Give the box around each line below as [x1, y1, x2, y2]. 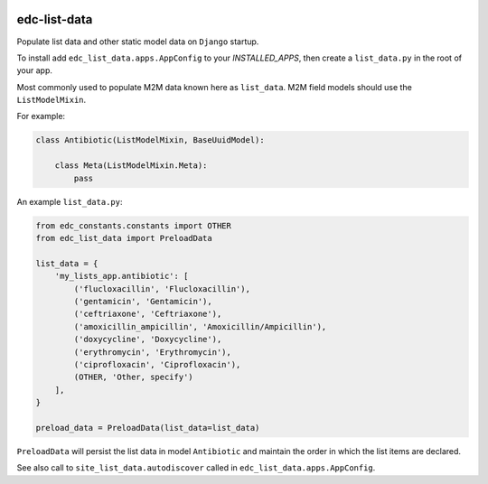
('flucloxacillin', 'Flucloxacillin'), [73, 284, 250, 293]
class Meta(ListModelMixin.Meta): [54, 161, 208, 171]
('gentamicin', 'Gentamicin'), [73, 296, 212, 306]
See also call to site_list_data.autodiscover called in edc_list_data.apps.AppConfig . [16, 462, 376, 473]
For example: [16, 111, 66, 122]
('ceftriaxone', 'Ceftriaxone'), [73, 309, 222, 320]
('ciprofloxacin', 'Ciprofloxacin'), [73, 359, 241, 369]
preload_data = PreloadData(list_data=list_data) [35, 423, 260, 433]
